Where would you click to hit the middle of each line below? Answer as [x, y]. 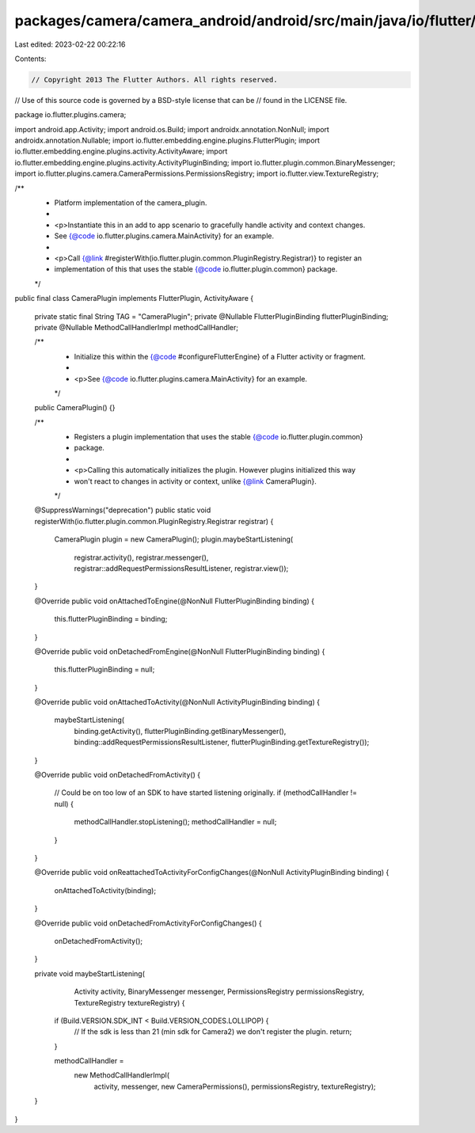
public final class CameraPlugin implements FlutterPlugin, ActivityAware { [134, 298]
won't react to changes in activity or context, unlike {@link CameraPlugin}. [195, 481]
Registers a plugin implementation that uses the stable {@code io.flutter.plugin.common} [218, 437]
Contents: [30, 59]
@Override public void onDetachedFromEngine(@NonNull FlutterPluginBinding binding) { [180, 651]
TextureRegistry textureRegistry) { [129, 1002]
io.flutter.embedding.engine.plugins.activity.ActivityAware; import [121, 151]
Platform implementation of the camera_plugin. [131, 203]
